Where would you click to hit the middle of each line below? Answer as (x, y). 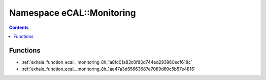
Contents (19, 27)
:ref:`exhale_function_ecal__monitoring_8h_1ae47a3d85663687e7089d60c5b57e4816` (108, 69)
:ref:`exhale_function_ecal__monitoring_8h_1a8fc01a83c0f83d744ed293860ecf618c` (107, 62)
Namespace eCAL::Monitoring (73, 13)
